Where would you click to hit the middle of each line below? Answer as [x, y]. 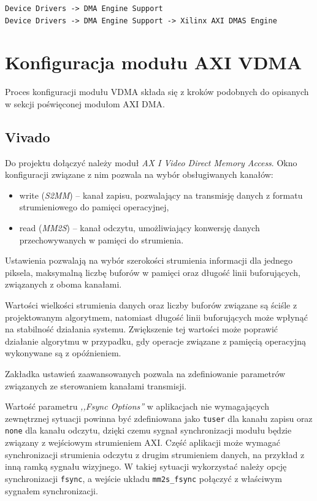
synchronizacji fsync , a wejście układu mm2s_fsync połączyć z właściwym [143, 478]
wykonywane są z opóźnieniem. [63, 353]
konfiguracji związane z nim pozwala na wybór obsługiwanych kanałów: [139, 174]
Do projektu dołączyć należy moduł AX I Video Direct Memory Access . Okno [151, 162]
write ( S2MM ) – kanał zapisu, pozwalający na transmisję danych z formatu [161, 195]
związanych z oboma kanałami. [63, 284]
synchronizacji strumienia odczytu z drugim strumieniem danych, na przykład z [155, 454]
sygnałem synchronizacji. [52, 490]
